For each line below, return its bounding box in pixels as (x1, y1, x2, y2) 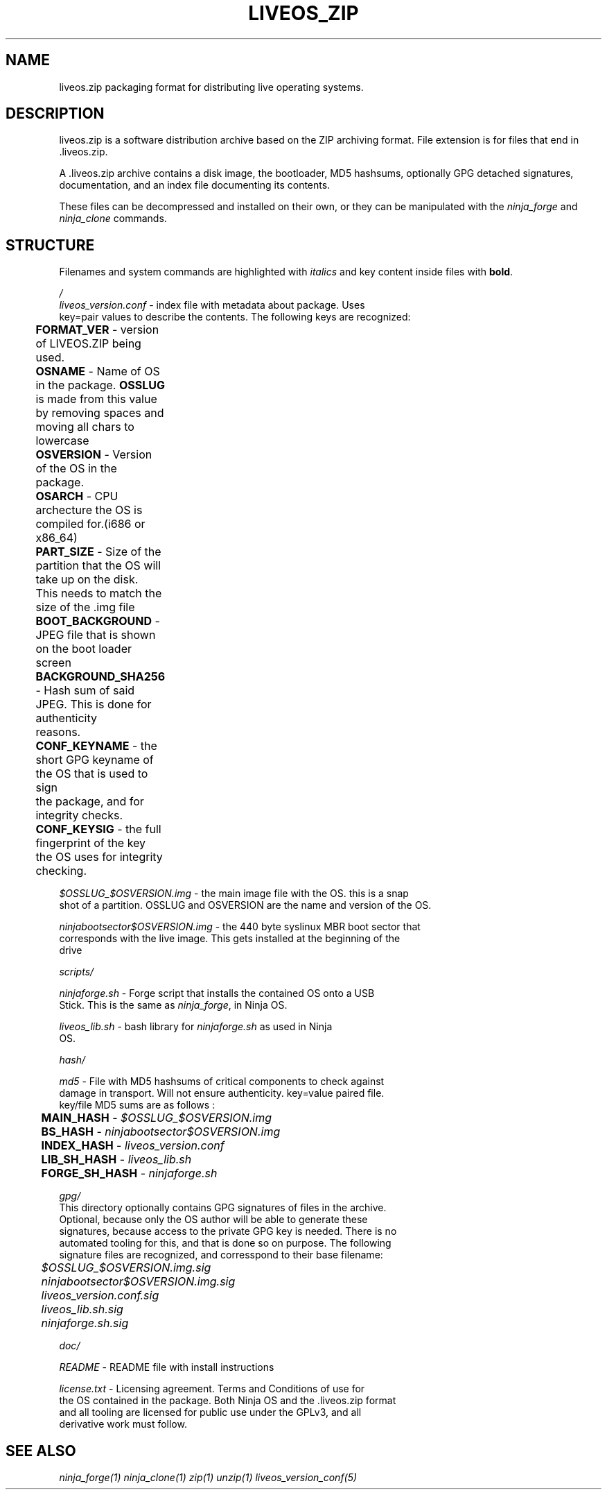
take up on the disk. (35, 572, 139, 587)
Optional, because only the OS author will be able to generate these (59, 1213, 368, 1226)
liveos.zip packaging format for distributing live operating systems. (59, 80, 364, 93)
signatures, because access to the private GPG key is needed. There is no (59, 1225, 397, 1238)
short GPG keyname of (35, 753, 154, 767)
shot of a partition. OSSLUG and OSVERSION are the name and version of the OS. (59, 899, 432, 912)
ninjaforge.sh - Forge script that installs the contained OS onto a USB (59, 987, 375, 1000)
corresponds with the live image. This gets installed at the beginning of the (59, 932, 401, 945)
